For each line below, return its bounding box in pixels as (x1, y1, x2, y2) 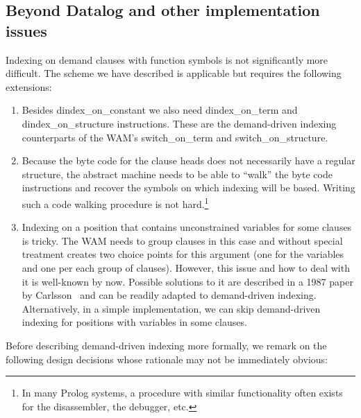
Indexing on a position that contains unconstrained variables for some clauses (22, 220, 352, 234)
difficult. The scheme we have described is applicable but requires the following (6, 66, 342, 80)
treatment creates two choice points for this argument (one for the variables (22, 247, 344, 261)
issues (6, 19, 47, 41)
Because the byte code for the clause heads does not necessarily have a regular (22, 153, 355, 168)
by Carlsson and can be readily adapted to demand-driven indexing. (22, 288, 317, 302)
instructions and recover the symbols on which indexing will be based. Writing (22, 180, 355, 195)
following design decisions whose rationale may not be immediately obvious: (6, 351, 328, 366)
